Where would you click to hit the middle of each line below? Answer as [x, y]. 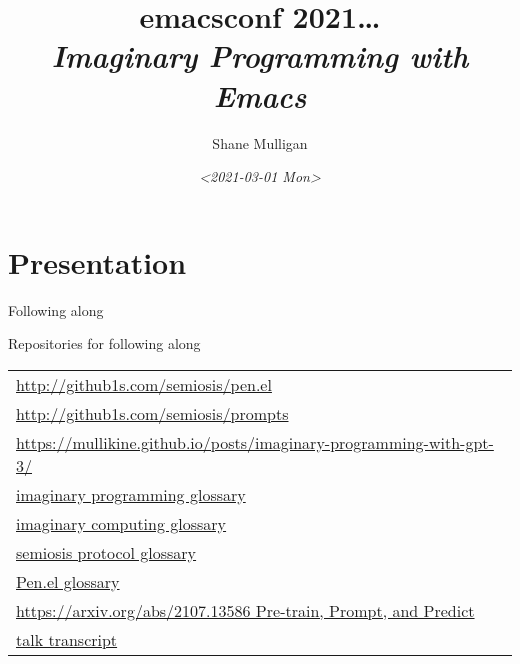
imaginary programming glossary [131, 494]
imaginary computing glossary [121, 523]
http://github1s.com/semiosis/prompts [152, 413]
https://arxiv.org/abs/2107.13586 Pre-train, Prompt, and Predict [245, 610]
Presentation [97, 261]
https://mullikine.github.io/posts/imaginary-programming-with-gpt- [255, 442]
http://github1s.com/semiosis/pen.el [144, 384]
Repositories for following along [104, 343]
